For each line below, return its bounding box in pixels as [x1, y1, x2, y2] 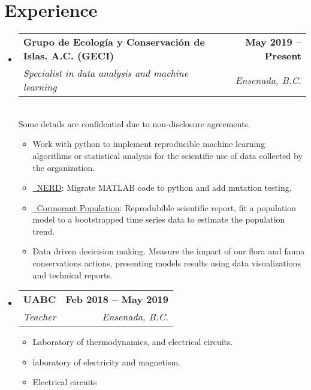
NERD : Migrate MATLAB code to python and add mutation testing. [37, 181, 292, 194]
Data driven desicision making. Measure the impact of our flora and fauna [32, 245, 305, 257]
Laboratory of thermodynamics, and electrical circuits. [32, 335, 233, 348]
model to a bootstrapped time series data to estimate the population [32, 213, 285, 226]
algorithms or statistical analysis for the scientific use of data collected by [32, 149, 303, 161]
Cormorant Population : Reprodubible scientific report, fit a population [37, 201, 297, 214]
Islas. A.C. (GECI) [23, 49, 114, 63]
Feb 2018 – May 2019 [65, 292, 169, 307]
